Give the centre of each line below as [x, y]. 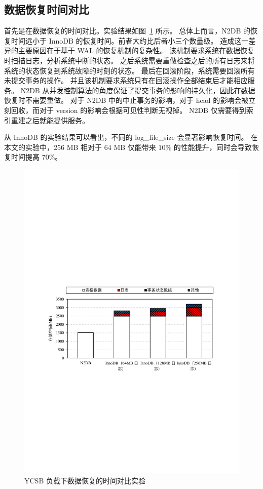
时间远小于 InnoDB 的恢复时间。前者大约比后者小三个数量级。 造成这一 [130, 40]
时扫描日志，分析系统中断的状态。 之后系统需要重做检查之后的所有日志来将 [129, 60]
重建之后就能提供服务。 [50, 120]
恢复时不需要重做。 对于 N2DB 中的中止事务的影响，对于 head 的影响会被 [126, 100]
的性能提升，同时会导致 [213, 147]
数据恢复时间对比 [47, 9]
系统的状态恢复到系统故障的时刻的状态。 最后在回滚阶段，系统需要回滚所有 [129, 70]
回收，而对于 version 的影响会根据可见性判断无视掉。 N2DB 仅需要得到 [128, 110]
